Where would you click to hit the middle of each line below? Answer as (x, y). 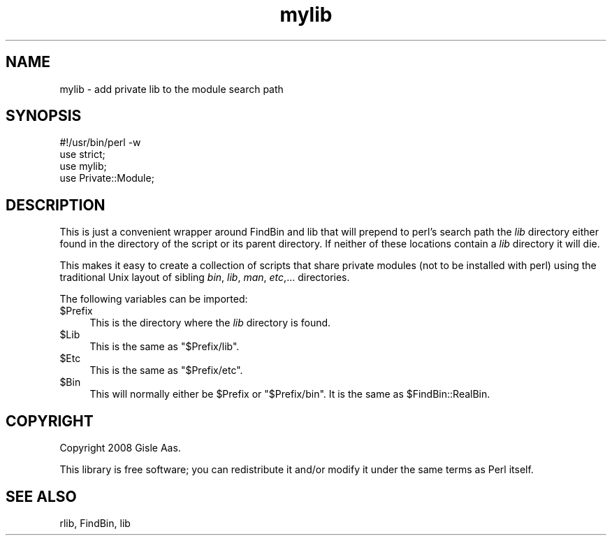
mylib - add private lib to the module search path (172, 89)
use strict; (82, 154)
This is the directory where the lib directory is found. (210, 323)
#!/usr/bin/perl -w (100, 143)
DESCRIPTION (56, 205)
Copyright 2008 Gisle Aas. (120, 448)
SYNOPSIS (44, 116)
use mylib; (83, 166)
